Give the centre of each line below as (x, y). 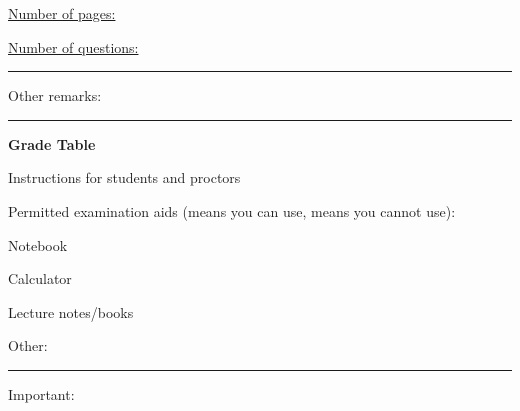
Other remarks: (55, 95)
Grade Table (52, 143)
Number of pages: (62, 13)
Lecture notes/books (71, 311)
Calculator (40, 278)
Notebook (38, 244)
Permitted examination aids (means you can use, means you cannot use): (232, 210)
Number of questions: (73, 46)
